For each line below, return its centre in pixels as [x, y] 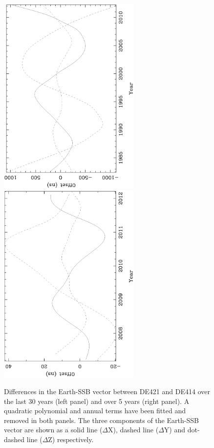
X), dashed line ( [133, 430]
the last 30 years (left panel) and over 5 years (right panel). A [97, 401]
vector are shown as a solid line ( [53, 430]
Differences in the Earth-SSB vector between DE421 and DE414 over [107, 391]
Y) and [175, 430]
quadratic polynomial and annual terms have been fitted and [95, 411]
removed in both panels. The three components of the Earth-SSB [101, 420]
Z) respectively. [71, 439]
